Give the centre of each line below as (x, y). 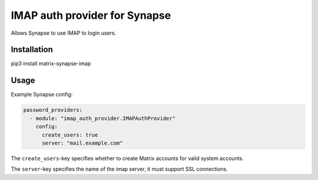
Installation (32, 50)
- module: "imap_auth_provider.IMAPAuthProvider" (103, 118)
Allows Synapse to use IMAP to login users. (64, 33)
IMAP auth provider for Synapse (91, 15)
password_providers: (53, 110)
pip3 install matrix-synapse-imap (51, 64)
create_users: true (70, 135)
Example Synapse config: (42, 95)
